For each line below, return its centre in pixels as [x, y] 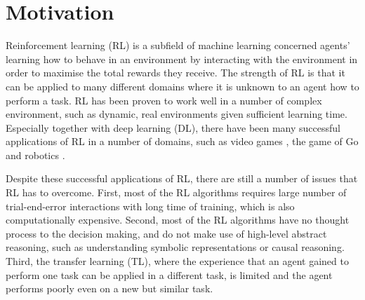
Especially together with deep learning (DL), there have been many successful [173, 127]
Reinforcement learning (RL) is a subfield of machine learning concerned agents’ [178, 45]
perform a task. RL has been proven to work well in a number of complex [164, 100]
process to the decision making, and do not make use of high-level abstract [166, 233]
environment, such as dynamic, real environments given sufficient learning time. [177, 114]
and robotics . [35, 155]
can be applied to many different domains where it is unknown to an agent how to [182, 86]
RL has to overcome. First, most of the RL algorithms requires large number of [176, 192]
